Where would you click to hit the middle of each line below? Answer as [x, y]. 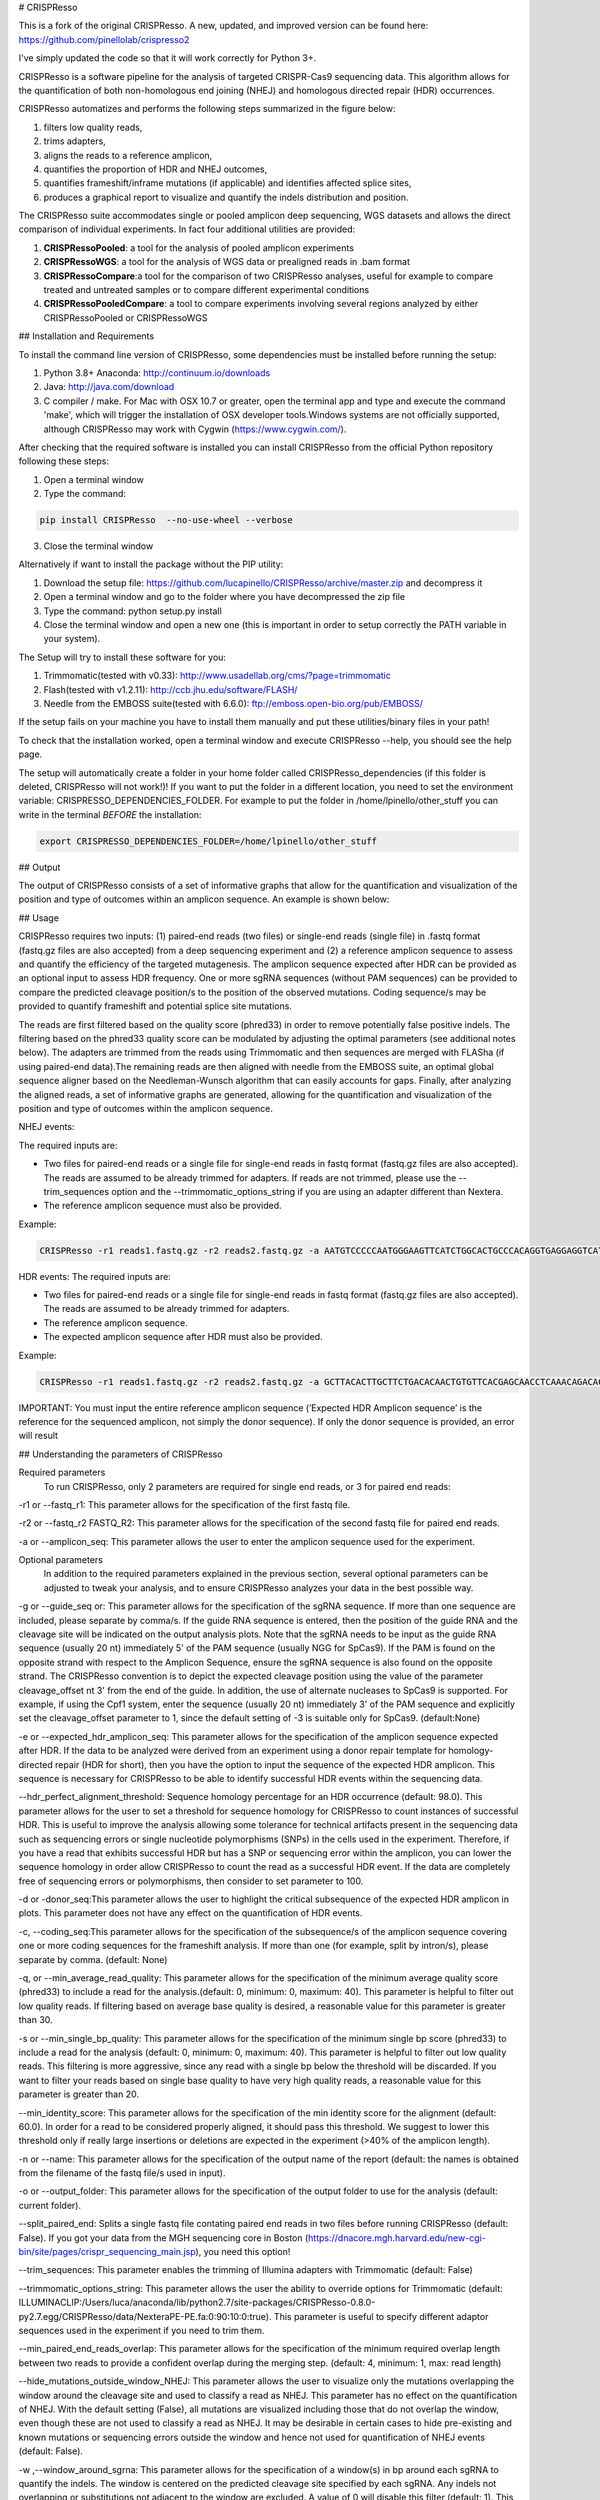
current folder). [50, 2205]
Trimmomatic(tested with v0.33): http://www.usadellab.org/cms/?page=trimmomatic [217, 676]
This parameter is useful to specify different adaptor [381, 2316]
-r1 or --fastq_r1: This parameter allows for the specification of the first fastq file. [184, 1504]
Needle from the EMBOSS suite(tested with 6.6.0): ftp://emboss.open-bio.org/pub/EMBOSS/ [233, 703]
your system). [72, 639]
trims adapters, [75, 141]
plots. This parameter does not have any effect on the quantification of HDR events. [190, 1913]
